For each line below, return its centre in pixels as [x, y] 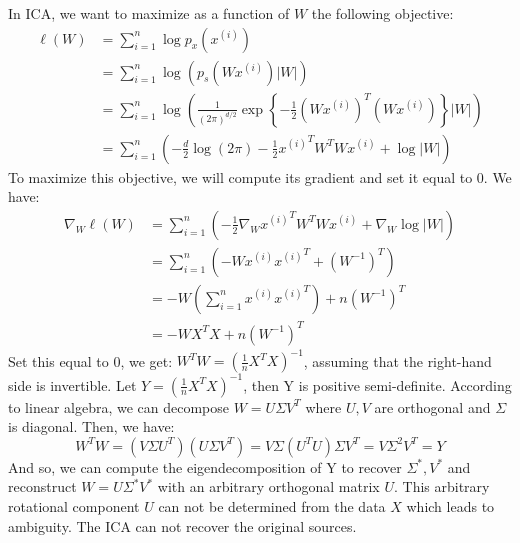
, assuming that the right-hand [397, 360]
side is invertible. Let [72, 384]
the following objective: [382, 13]
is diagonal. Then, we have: [91, 426]
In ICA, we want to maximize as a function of [149, 13]
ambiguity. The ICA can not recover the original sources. [182, 525]
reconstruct [42, 486]
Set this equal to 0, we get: [90, 360]
